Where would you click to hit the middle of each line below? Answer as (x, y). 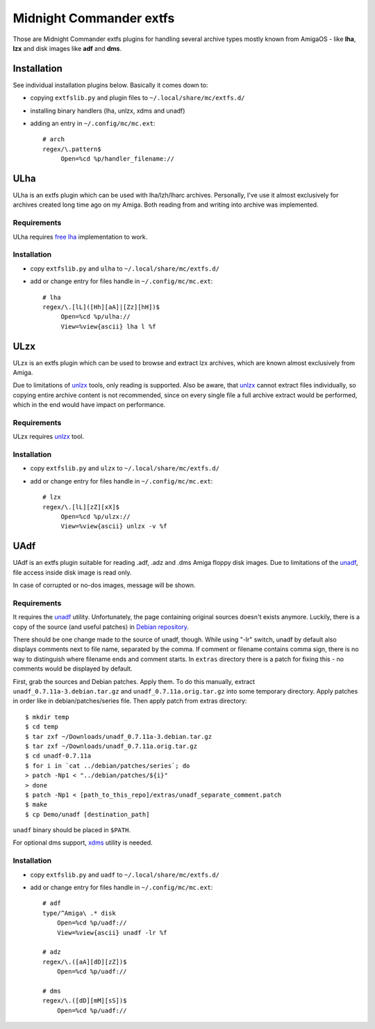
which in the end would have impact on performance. (89, 405)
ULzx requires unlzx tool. (49, 437)
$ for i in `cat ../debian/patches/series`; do (108, 766)
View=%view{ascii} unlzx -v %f (114, 526)
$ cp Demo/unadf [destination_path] (87, 814)
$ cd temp (42, 727)
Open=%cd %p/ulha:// (96, 317)
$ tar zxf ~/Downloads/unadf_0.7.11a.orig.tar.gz (111, 746)
